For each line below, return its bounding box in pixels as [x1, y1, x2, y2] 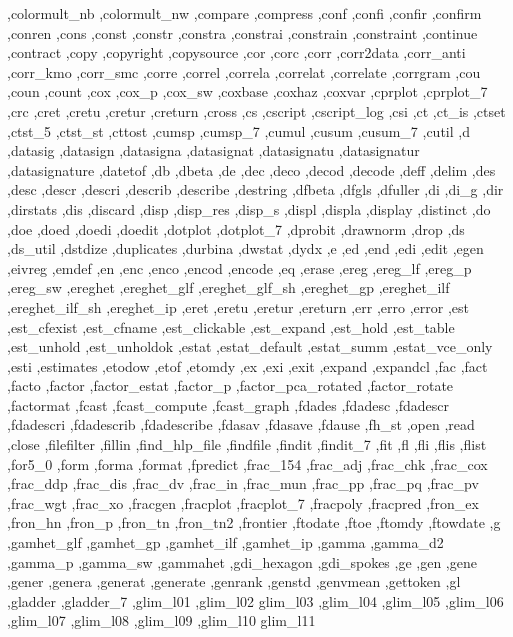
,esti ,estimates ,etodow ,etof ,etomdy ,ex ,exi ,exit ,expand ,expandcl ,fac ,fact [7, 355, 488, 376]
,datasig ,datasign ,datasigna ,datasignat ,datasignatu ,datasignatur [7, 140, 420, 161]
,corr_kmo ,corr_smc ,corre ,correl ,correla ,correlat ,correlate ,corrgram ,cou [7, 61, 481, 82]
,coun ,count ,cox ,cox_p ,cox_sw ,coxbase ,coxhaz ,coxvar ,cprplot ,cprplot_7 [7, 81, 488, 102]
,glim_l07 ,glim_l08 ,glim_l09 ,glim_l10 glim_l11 [7, 610, 316, 631]
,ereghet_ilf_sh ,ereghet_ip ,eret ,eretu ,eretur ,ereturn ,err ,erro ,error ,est [7, 296, 469, 317]
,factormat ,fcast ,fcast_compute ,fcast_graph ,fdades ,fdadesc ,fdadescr [7, 394, 449, 415]
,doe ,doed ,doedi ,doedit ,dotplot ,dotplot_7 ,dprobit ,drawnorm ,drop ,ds [7, 218, 465, 239]
